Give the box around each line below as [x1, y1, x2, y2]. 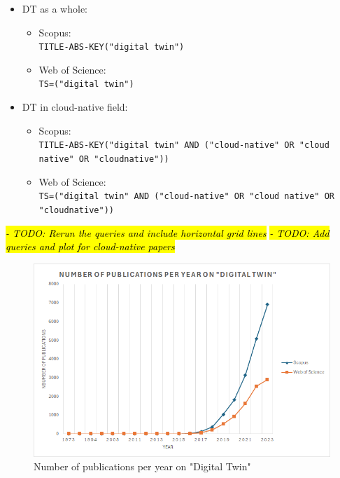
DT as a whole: [22, 1, 87, 15]
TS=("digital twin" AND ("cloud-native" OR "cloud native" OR [38, 191, 334, 202]
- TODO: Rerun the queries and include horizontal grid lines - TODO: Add [6, 225, 330, 240]
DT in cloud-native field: [22, 100, 128, 114]
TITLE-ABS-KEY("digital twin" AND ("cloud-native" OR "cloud [38, 140, 330, 151]
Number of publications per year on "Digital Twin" [34, 459, 251, 474]
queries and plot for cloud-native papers [6, 239, 175, 254]
